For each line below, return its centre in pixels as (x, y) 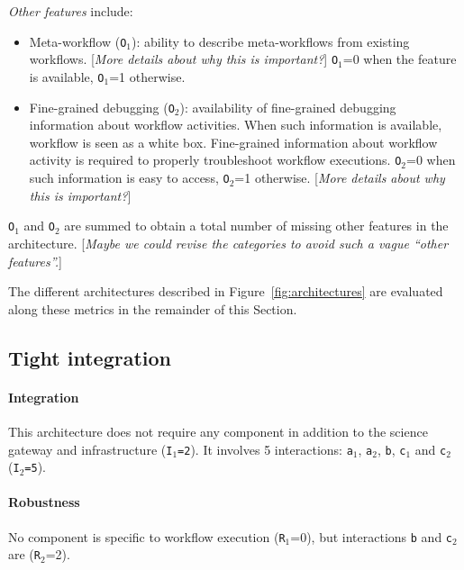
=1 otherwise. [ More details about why (340, 178)
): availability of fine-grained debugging (288, 107)
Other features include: (71, 11)
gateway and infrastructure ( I (91, 449)
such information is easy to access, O (129, 178)
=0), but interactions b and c (372, 536)
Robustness (44, 502)
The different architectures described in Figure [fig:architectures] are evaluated (226, 291)
